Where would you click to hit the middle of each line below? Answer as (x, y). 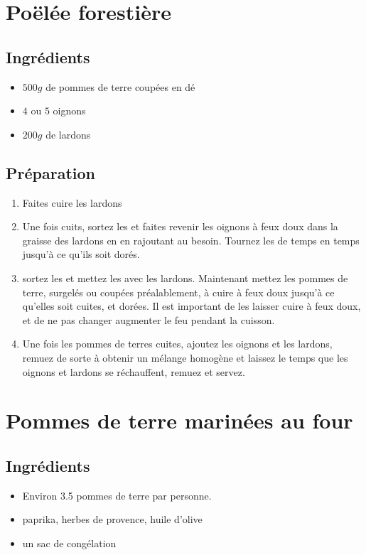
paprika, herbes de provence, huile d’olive (112, 519)
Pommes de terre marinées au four (179, 420)
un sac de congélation (69, 543)
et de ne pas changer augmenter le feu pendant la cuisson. (149, 319)
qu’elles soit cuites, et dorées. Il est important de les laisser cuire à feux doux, (192, 306)
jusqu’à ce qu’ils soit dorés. (81, 254)
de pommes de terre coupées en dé (120, 86)
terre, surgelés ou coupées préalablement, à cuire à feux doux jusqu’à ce (178, 292)
